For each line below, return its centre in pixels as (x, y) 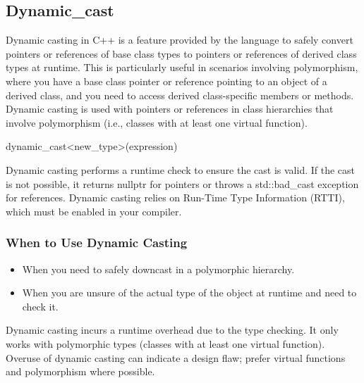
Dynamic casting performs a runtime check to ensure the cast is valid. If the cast (181, 169)
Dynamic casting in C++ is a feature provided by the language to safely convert (180, 40)
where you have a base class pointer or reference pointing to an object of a (166, 81)
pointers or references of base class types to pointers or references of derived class (181, 53)
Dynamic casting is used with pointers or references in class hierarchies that (170, 109)
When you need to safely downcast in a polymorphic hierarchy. (158, 269)
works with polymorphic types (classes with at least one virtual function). (165, 343)
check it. (40, 306)
